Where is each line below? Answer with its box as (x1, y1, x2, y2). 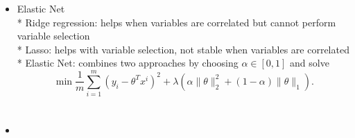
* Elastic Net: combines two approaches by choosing (17, 55, 239, 70)
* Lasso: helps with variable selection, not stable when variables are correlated (17, 42, 349, 56)
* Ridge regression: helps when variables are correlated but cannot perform (17, 15, 336, 29)
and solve (290, 55, 329, 70)
